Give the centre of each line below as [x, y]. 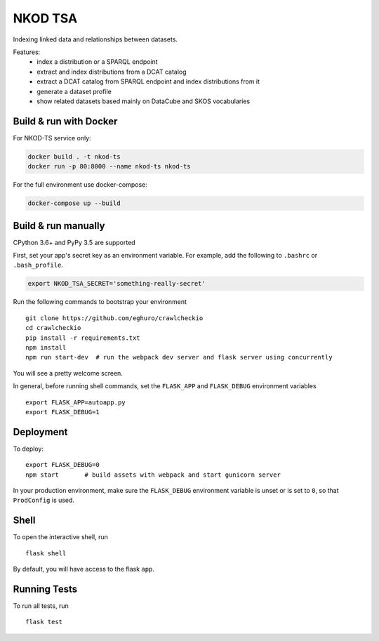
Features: [27, 52]
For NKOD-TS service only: [52, 138]
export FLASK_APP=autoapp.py [75, 402]
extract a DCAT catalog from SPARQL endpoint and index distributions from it [148, 81]
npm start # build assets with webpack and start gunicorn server [153, 475]
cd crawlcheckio [53, 328]
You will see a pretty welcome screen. [68, 373]
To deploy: [28, 449]
